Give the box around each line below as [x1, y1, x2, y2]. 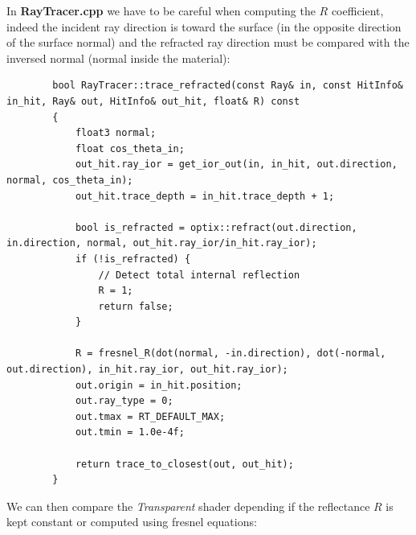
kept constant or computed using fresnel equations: [6, 513, 257, 530]
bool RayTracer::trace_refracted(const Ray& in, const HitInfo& [52, 80, 403, 92]
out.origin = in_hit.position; [75, 379, 243, 391]
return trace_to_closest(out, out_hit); [75, 458, 294, 470]
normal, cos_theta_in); [6, 174, 133, 186]
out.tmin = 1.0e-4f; [75, 426, 185, 438]
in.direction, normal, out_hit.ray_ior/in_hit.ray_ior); [6, 237, 317, 249]
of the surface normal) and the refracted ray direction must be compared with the [6, 34, 410, 51]
